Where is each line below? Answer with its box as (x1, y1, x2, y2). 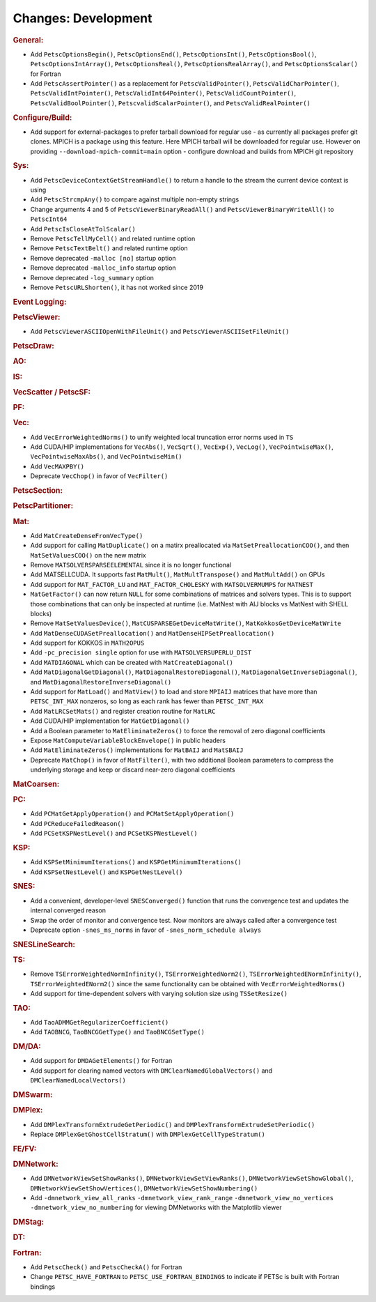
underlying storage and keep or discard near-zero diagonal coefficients (30, 765, 236, 774)
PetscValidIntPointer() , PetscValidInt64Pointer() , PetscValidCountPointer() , (30, 89, 297, 98)
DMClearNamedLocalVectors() (30, 1077, 127, 1085)
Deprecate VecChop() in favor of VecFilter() (30, 472, 169, 480)
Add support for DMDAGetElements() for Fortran (30, 1057, 173, 1065)
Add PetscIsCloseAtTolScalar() (30, 224, 136, 233)
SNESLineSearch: (13, 940, 76, 949)
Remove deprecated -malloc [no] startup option (30, 254, 177, 262)
